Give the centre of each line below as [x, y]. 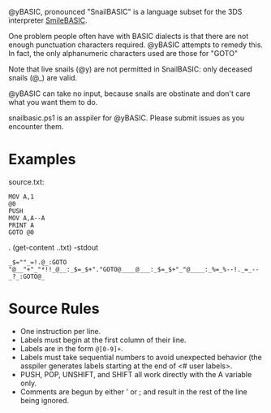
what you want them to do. [53, 102]
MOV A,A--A [27, 218]
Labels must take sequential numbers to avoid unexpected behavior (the [141, 357]
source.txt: [26, 181]
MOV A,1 [22, 197]
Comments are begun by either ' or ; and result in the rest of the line [133, 391]
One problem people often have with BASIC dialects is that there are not [129, 36]
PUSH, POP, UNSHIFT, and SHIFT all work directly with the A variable [136, 374]
